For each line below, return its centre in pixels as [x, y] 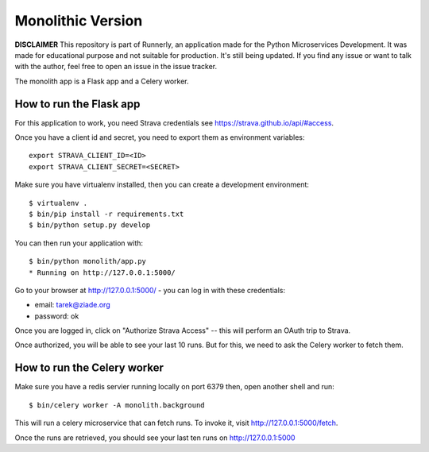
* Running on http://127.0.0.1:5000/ [102, 272]
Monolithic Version [79, 21]
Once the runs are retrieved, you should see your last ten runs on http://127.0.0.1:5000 [155, 438]
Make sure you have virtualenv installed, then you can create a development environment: [162, 185]
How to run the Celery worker [89, 368]
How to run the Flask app [77, 104]
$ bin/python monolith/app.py [88, 261]
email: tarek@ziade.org [72, 305]
